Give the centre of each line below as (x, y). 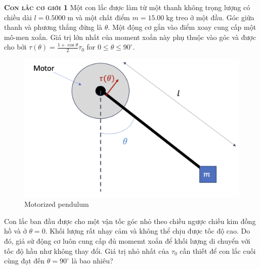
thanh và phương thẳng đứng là (53, 27)
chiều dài (18, 17)
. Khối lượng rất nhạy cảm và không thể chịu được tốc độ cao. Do (148, 231)
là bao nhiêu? (92, 261)
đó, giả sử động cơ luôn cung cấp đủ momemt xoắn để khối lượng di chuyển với (127, 241)
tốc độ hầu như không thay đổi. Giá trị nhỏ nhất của (87, 251)
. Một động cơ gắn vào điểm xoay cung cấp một (182, 27)
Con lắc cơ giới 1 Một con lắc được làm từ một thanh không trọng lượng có (127, 7)
